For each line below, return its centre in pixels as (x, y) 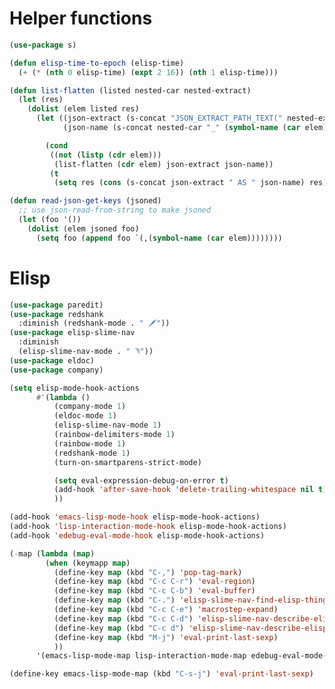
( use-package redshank (56, 314)
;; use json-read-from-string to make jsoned (115, 210)
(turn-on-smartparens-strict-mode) (127, 462)
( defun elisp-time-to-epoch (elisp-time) (97, 63)
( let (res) (41, 100)
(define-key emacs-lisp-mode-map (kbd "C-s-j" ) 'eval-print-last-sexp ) (161, 674)
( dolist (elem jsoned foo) (83, 228)
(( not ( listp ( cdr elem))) (105, 155)
